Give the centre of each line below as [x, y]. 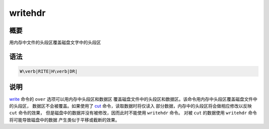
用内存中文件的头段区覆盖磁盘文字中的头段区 [55, 43]
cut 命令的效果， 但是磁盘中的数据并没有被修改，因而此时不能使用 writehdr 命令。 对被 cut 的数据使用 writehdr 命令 [133, 113]
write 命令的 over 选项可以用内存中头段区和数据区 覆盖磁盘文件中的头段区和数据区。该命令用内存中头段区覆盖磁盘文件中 [133, 99]
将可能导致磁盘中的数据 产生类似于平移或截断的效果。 [64, 120]
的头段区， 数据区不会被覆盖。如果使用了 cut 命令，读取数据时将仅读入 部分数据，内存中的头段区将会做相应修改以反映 [131, 106]
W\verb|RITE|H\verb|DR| [49, 71]
